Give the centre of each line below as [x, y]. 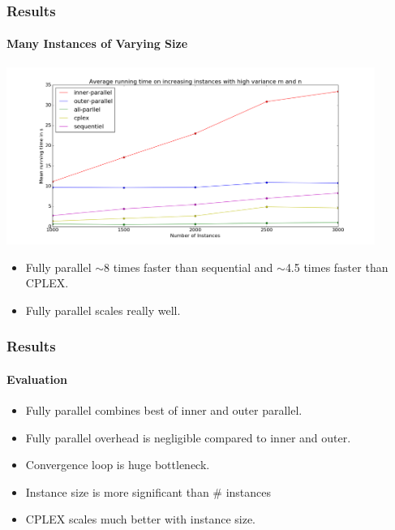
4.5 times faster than [337, 267]
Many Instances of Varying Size [97, 43]
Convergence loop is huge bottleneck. [118, 465]
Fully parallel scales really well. [103, 310]
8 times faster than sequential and [189, 267]
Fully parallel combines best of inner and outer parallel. [164, 410]
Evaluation [37, 379]
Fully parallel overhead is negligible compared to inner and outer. [188, 437]
